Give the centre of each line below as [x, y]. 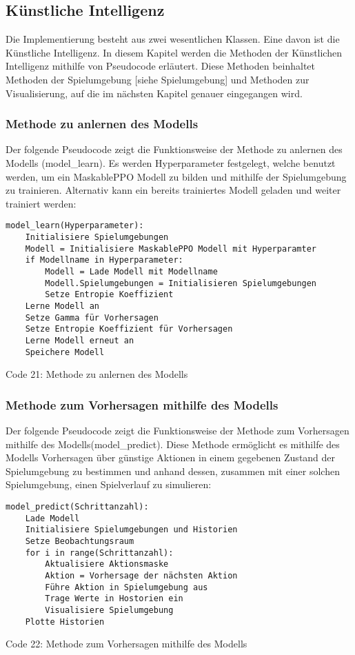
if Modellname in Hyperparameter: [104, 260]
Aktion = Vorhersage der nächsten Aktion [141, 575]
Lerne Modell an [62, 306]
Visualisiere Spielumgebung [109, 610]
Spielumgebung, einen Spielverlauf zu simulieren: [109, 484]
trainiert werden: [41, 203]
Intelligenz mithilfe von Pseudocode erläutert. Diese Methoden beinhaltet [161, 66]
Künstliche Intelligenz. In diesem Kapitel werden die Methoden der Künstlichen [174, 52]
